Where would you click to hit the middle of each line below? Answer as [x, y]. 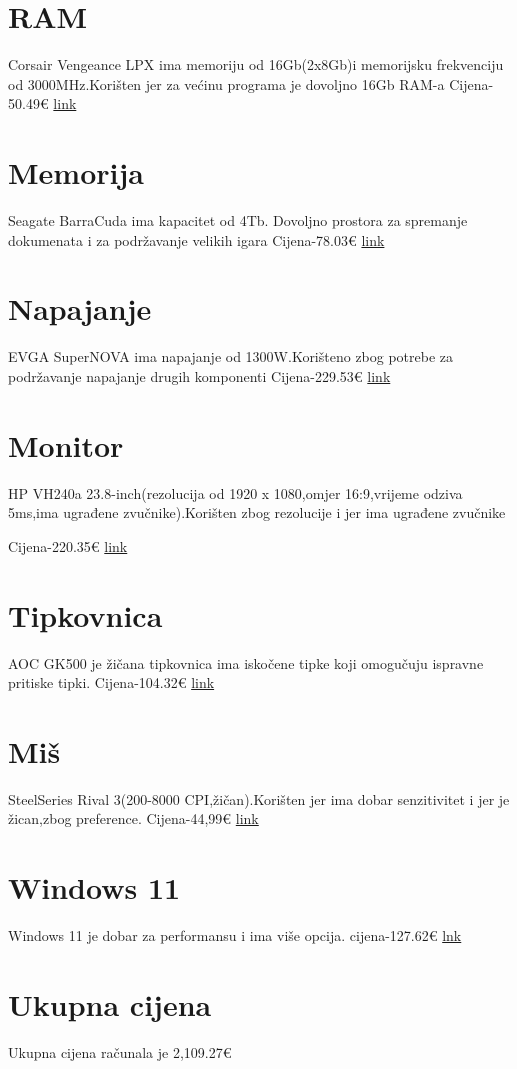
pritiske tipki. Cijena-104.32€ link [111, 682]
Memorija [76, 172]
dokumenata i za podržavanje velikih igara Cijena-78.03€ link [196, 239]
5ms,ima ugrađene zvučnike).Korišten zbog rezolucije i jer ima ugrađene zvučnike [257, 512]
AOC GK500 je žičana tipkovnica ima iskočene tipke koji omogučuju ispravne [246, 662]
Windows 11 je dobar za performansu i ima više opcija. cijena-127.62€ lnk [235, 935]
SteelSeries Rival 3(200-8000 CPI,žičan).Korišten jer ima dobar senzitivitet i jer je [259, 798]
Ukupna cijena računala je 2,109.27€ [120, 1051]
